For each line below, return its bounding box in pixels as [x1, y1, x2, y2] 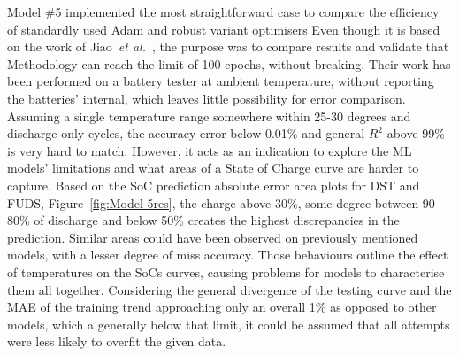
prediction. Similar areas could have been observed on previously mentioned [7, 228, 418, 246]
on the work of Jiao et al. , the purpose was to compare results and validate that [7, 37, 449, 56]
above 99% [386, 124, 446, 143]
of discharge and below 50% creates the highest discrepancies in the [34, 211, 400, 229]
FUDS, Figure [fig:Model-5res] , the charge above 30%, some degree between [7, 193, 419, 212]
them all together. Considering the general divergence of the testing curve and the [7, 280, 452, 298]
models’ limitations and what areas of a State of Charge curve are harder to [7, 159, 419, 177]
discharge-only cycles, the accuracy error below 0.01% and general [7, 124, 365, 143]
